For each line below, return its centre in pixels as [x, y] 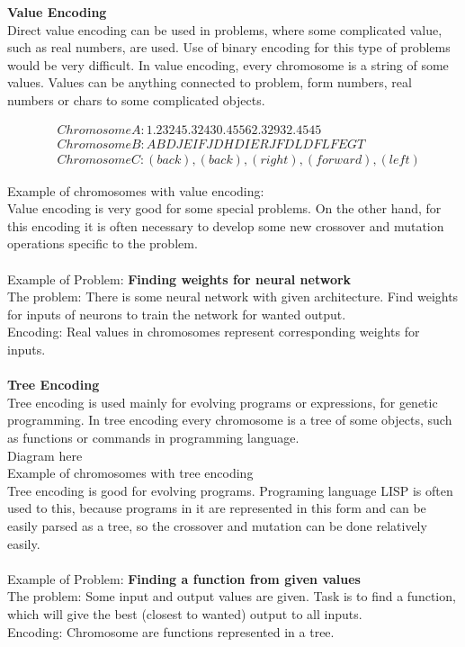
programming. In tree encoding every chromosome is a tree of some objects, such [230, 420]
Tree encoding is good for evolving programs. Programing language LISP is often [230, 490]
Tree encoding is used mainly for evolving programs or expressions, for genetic [223, 402]
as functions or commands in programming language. [153, 437]
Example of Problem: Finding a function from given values [184, 578]
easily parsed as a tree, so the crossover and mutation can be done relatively [217, 525]
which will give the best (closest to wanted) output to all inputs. [185, 613]
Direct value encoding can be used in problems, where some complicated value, [225, 29]
